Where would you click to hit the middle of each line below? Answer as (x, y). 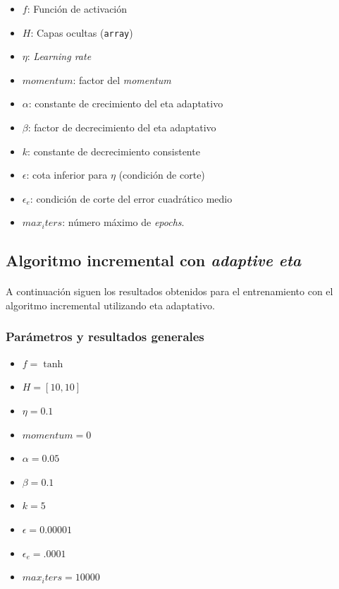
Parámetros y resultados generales (105, 337)
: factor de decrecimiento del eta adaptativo (122, 127)
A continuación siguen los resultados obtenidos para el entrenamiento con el (169, 291)
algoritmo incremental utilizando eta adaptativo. (110, 305)
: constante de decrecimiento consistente (114, 151)
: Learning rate (59, 56)
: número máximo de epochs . (123, 222)
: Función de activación (77, 8)
